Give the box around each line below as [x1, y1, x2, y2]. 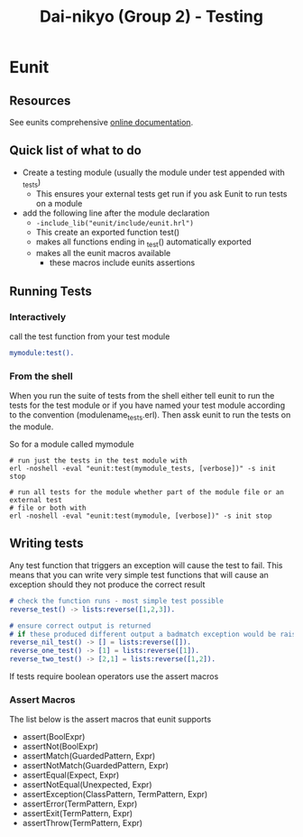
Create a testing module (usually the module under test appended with [22, 167, 286, 178]
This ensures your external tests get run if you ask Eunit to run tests [35, 188, 288, 199]
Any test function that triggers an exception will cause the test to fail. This [9, 559, 283, 570]
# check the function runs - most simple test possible [9, 596, 224, 605]
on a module [35, 198, 83, 208]
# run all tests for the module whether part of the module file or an [9, 488, 284, 497]
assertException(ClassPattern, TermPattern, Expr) [22, 789, 208, 800]
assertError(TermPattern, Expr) [22, 798, 138, 809]
